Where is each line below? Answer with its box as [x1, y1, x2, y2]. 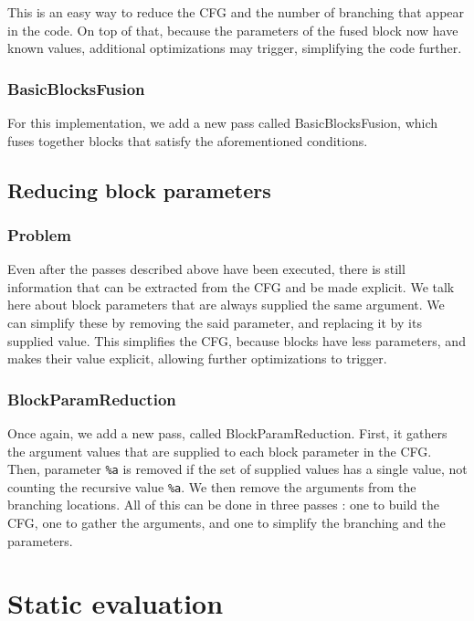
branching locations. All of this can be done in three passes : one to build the [7, 495, 439, 514]
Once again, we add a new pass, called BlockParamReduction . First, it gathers [7, 423, 448, 442]
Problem [7, 223, 71, 246]
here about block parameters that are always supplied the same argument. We [7, 295, 445, 314]
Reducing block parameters [7, 175, 271, 204]
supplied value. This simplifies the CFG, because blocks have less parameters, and [7, 331, 466, 350]
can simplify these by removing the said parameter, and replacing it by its [7, 312, 422, 332]
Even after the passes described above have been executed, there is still [7, 259, 406, 279]
